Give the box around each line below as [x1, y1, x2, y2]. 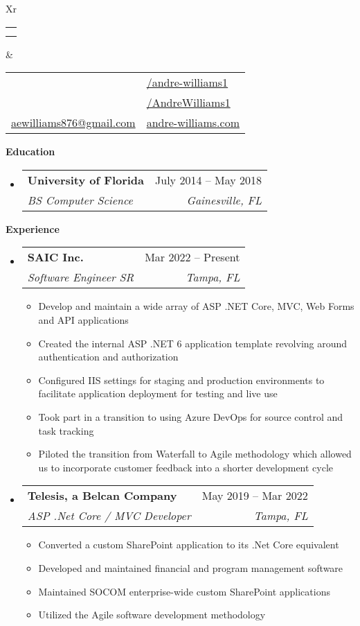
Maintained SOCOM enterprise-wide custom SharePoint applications [38, 584, 330, 598]
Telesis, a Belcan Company [27, 487, 177, 504]
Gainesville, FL [186, 191, 262, 208]
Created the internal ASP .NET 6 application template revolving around [38, 336, 348, 350]
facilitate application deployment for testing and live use [38, 386, 278, 401]
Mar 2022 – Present [145, 249, 240, 266]
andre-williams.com [146, 114, 240, 131]
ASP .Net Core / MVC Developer [27, 507, 191, 524]
